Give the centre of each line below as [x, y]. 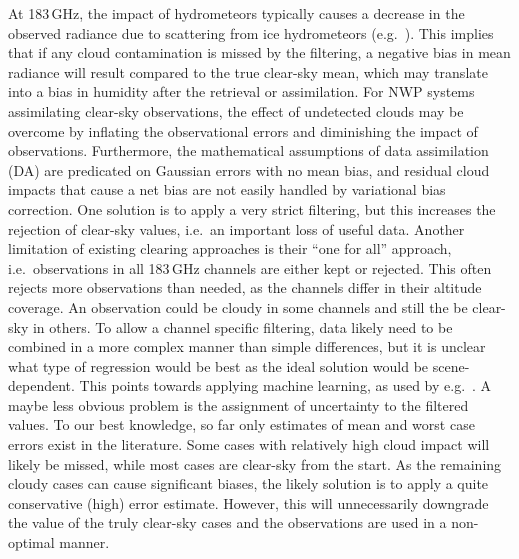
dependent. [41, 385]
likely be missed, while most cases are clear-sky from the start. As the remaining [255, 463]
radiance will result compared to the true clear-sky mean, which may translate [248, 71]
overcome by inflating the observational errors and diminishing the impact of [243, 130]
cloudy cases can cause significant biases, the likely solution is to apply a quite [248, 483]
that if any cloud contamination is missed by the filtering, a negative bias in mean [259, 52]
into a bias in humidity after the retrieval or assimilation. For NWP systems [241, 91]
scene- [451, 365]
